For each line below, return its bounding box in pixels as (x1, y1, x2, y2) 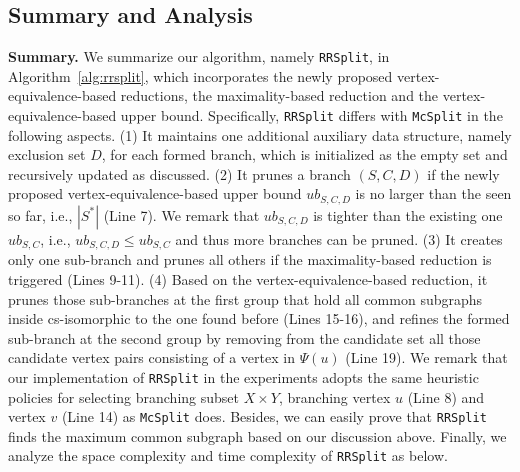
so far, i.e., (8, 204, 73, 225)
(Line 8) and (407, 386, 485, 407)
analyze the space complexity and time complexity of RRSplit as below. (8, 445, 448, 466)
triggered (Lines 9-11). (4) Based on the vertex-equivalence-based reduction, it (8, 268, 488, 289)
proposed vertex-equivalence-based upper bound (8, 183, 302, 204)
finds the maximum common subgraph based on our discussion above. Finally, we (8, 425, 507, 446)
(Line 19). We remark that (345, 347, 508, 368)
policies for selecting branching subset (8, 386, 239, 407)
